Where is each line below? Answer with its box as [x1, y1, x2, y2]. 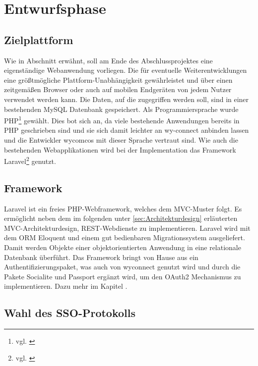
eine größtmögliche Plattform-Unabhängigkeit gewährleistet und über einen [4, 74, 233, 85]
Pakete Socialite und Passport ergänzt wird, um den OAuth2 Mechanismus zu [4, 271, 241, 281]
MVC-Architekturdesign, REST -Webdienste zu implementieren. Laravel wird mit [4, 222, 251, 233]
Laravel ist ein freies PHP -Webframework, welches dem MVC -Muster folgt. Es [4, 203, 242, 213]
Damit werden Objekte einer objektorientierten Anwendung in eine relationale [4, 242, 241, 252]
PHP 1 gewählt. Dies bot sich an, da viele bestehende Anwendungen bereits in [4, 114, 240, 125]
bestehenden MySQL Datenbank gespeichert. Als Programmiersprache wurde [4, 104, 239, 114]
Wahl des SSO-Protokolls [4, 305, 136, 320]
